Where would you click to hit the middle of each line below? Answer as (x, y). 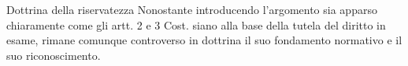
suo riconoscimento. (54, 55)
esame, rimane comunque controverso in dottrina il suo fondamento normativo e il (204, 40)
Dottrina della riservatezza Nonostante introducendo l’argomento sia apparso (192, 9)
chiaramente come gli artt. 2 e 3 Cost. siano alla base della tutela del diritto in (196, 24)
